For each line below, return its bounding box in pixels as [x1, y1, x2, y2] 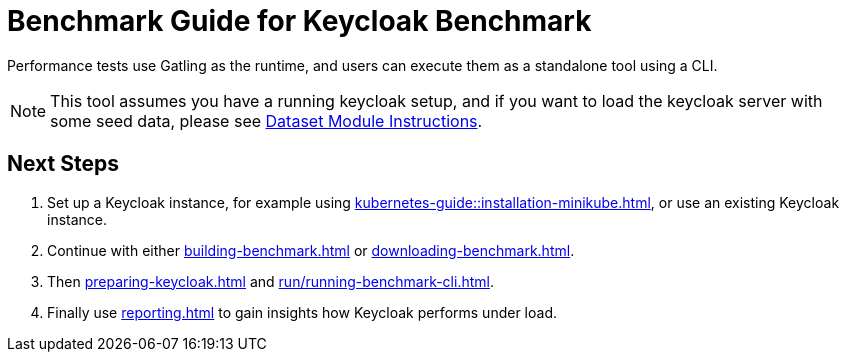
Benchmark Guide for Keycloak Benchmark [7, 4, 592, 38]
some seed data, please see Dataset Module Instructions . [50, 110, 483, 131]
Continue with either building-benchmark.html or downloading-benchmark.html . [47, 241, 575, 259]
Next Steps [7, 151, 119, 177]
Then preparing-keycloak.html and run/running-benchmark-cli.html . [47, 272, 494, 290]
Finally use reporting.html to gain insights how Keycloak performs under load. [47, 303, 557, 321]
